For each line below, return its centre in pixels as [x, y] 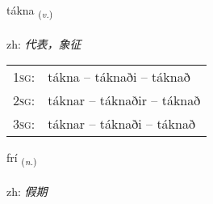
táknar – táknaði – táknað [121, 124]
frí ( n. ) [22, 159]
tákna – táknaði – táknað [119, 77]
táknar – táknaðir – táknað [124, 100]
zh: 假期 [27, 191]
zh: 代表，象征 [44, 43]
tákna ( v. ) [30, 11]
